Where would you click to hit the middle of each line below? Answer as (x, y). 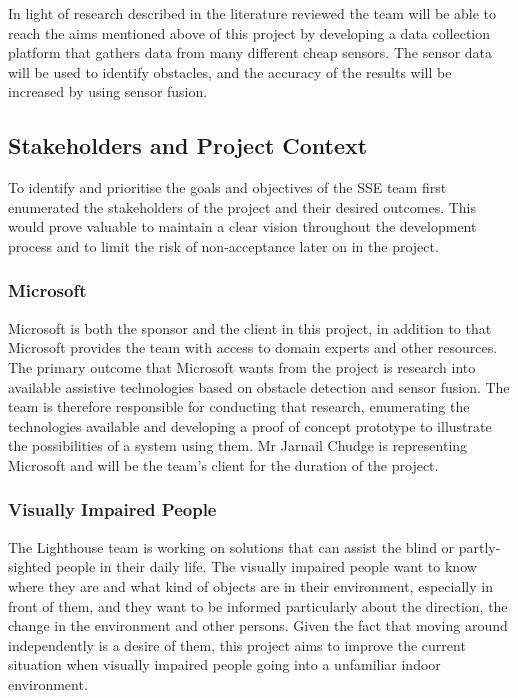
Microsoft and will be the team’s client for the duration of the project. (223, 464)
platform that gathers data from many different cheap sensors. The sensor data (250, 52)
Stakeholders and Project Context (188, 145)
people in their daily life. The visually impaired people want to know (266, 566)
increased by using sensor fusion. (108, 91)
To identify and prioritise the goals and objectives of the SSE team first (227, 187)
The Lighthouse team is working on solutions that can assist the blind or (231, 546)
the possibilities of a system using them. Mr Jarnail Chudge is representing (238, 445)
